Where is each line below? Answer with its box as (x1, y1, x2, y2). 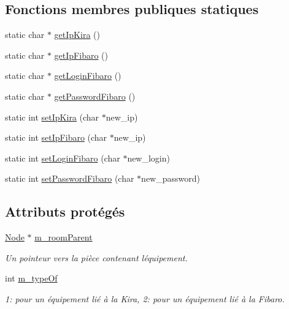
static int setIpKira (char (5, 110, 99, 123)
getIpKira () (54, 28, 100, 41)
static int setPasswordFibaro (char (5, 172, 134, 185)
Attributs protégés (5, 202, 125, 221)
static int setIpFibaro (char (5, 131, 107, 144)
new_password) (141, 172, 200, 185)
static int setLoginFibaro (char (5, 151, 120, 164)
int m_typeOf (5, 272, 58, 285)
